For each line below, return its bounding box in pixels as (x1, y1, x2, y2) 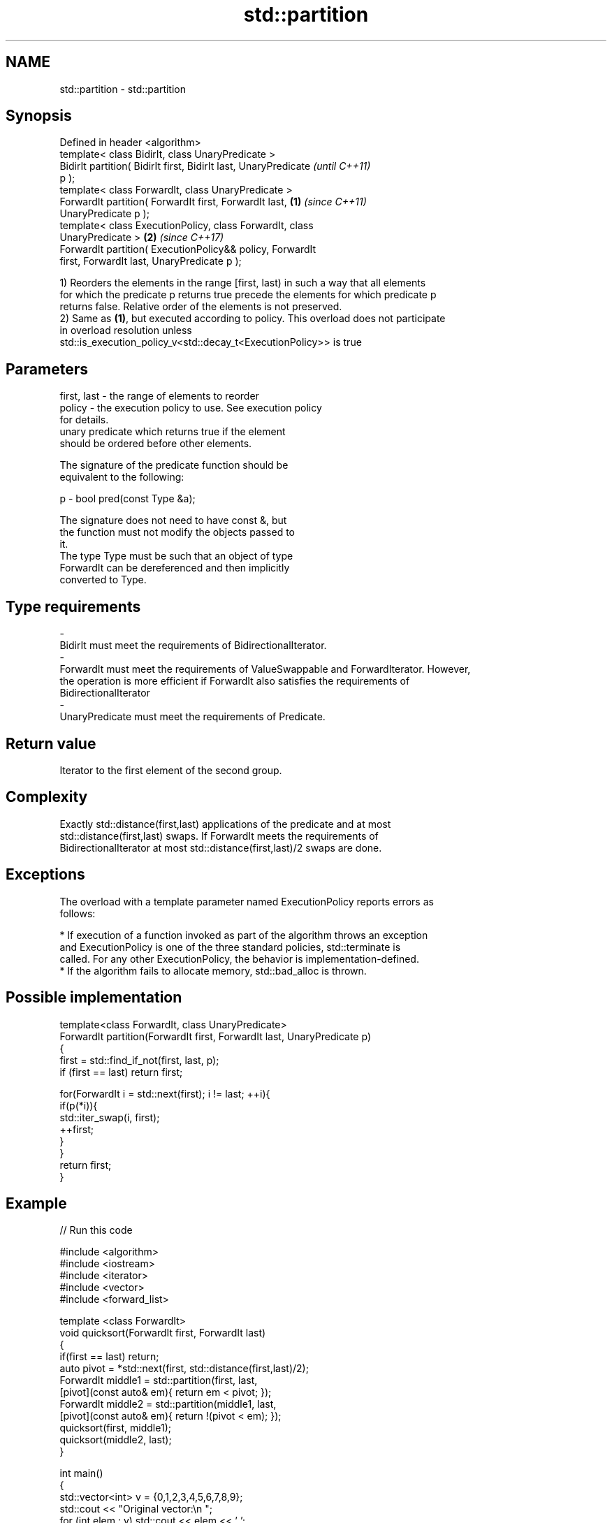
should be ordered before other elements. (59, 437, 252, 450)
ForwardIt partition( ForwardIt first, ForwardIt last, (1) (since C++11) (59, 196, 367, 208)
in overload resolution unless (59, 324, 192, 337)
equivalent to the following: (59, 471, 184, 483)
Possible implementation (6, 989, 182, 1007)
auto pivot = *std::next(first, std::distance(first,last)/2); (59, 1362, 309, 1375)
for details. (59, 414, 109, 426)
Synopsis (6, 107, 72, 125)
